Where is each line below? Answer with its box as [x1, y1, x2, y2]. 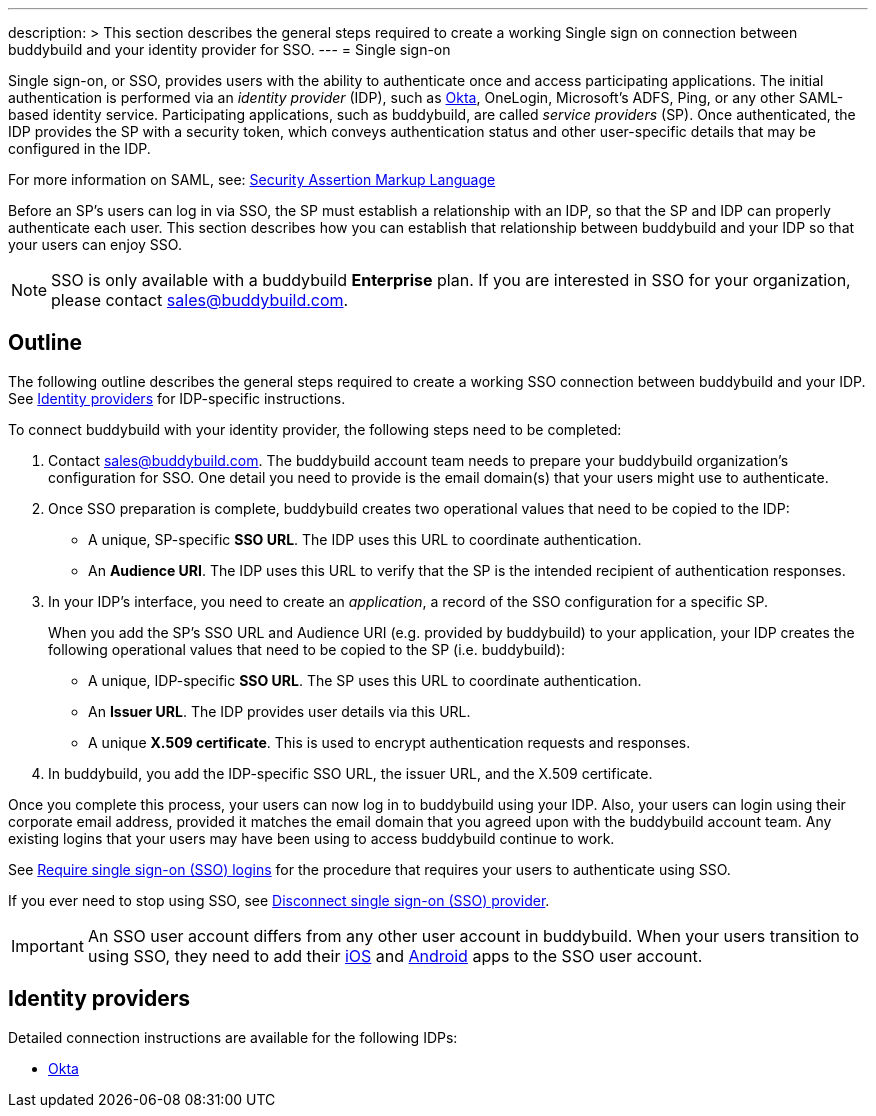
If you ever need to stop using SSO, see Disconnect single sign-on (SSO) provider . [8, 891, 550, 909]
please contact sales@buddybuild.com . [51, 290, 349, 310]
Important [11, 935, 84, 956]
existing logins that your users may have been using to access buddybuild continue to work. [8, 829, 615, 847]
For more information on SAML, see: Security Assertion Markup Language [8, 171, 496, 188]
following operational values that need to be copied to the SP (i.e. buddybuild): [48, 640, 566, 658]
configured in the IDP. [8, 140, 151, 157]
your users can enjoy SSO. [8, 236, 182, 253]
